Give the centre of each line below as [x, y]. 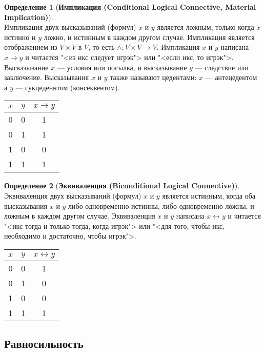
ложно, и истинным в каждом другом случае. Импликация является [149, 37]
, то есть [101, 47]
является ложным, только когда [206, 27]
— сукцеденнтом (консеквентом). [68, 87]
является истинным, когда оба [209, 195]
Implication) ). [29, 17]
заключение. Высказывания [47, 77]
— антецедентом [231, 77]
